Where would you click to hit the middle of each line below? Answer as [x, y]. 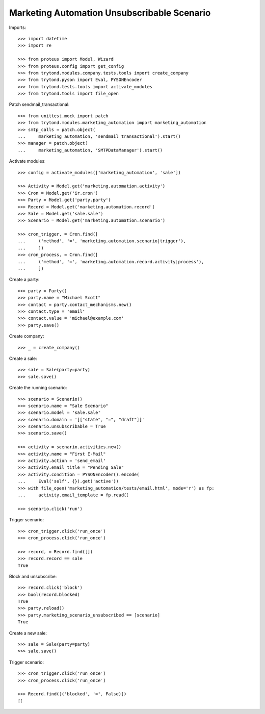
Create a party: [24, 280]
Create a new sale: [28, 633]
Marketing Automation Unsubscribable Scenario [110, 13]
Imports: [18, 27]
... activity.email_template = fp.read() [74, 495]
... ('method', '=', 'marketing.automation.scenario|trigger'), [102, 241]
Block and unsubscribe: [33, 576]
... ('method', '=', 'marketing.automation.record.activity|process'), [111, 262]
